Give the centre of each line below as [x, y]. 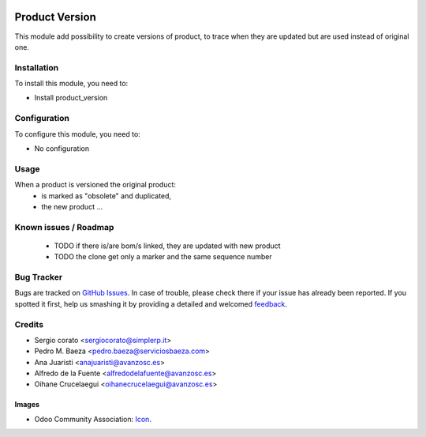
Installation [37, 67]
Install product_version [71, 98]
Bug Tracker [39, 277]
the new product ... [72, 206]
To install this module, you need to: [71, 84]
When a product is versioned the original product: [95, 185]
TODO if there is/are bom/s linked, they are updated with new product [167, 246]
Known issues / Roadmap [64, 227]
